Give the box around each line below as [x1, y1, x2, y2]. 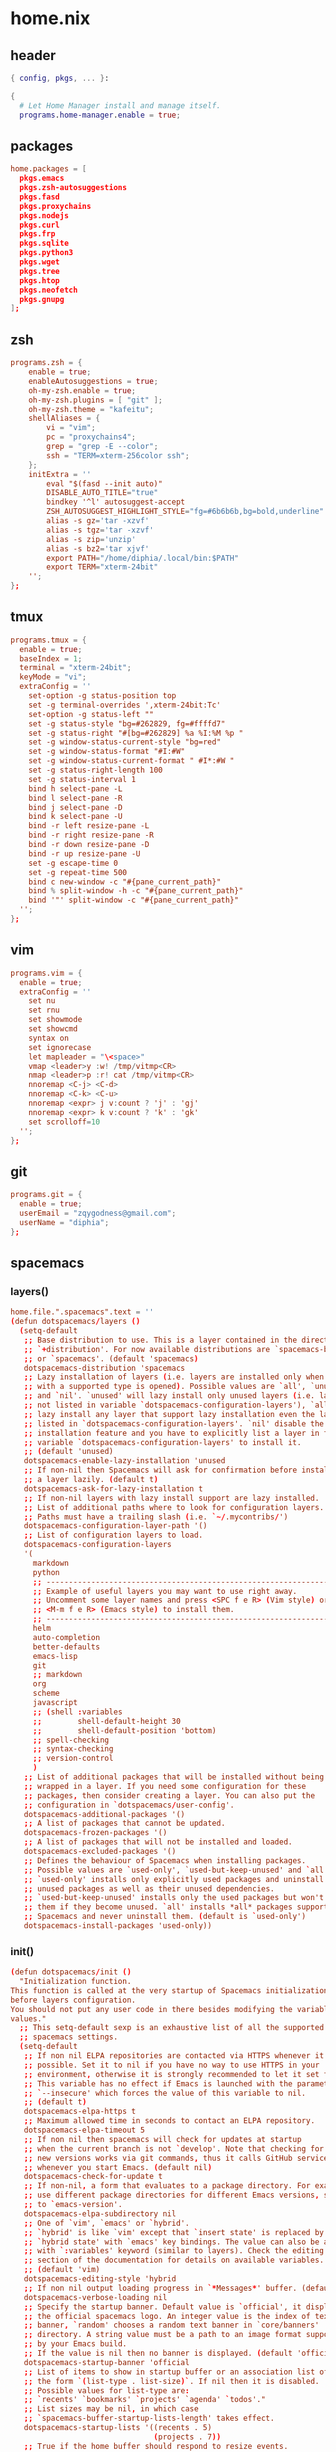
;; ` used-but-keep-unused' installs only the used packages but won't [23, 1893, 325, 1903]
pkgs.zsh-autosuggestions [19, 183, 128, 193]
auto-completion [32, 1632, 101, 1642]
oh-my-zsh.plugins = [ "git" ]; [28, 395, 163, 405]
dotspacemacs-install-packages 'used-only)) [23, 1921, 213, 1931]
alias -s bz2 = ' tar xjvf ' [46, 543, 150, 554]
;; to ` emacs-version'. [23, 2200, 123, 2210]
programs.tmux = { [10, 635, 87, 645]
